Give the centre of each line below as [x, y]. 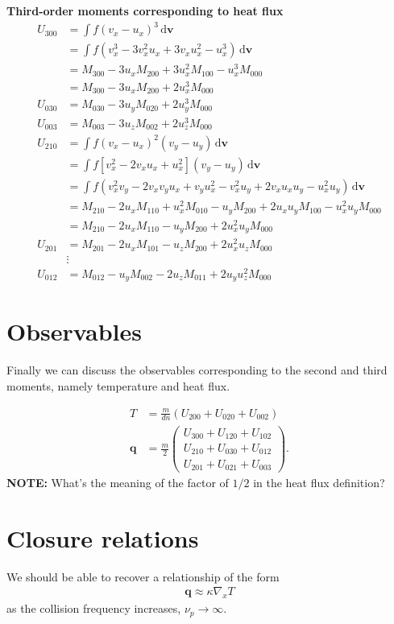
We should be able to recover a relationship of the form [143, 576]
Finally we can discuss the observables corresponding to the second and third [197, 370]
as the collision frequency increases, [94, 608]
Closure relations [103, 537]
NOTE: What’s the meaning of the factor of [118, 483]
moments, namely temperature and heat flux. [118, 386]
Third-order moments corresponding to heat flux [145, 10]
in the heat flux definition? [319, 483]
